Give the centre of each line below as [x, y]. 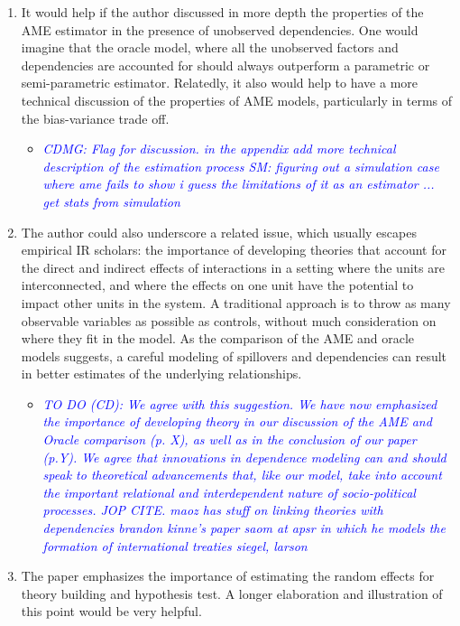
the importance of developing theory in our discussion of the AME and [237, 421]
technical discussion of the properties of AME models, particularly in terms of [237, 100]
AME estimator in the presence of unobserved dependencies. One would [220, 29]
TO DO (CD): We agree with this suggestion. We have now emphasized [240, 403]
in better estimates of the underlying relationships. [161, 374]
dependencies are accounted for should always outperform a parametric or [225, 65]
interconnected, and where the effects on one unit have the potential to [217, 285]
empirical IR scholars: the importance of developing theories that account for [234, 250]
